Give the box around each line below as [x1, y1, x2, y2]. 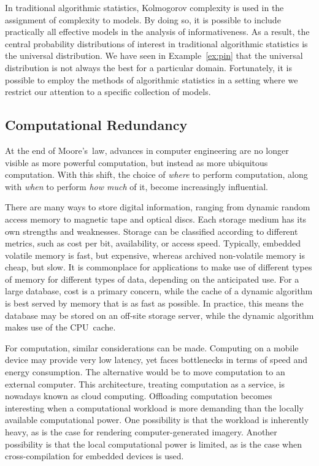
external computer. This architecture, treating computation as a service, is [5, 377, 285, 390]
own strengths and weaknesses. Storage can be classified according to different [5, 224, 298, 237]
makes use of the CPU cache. [5, 321, 116, 334]
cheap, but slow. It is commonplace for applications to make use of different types [5, 261, 312, 273]
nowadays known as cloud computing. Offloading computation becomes [5, 389, 272, 402]
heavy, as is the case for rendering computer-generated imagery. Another [5, 426, 277, 438]
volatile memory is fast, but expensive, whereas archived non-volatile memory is [5, 248, 305, 261]
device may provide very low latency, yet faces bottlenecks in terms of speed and [5, 353, 308, 366]
